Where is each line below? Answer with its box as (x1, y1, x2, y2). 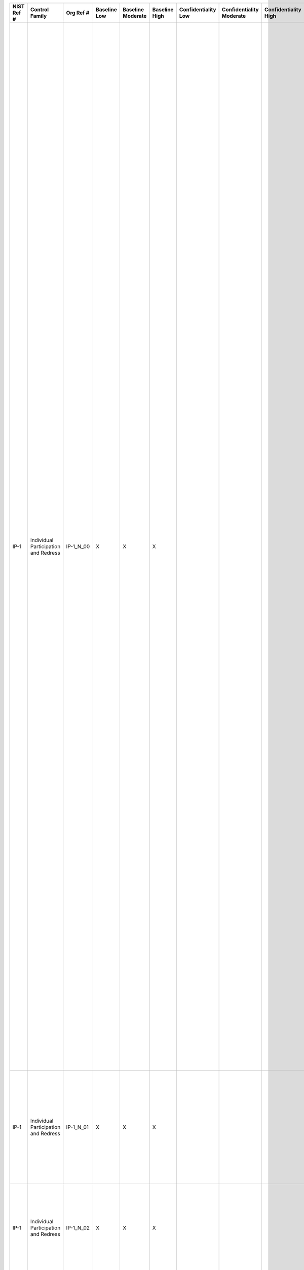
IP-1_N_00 (66, 543, 90, 550)
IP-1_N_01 (66, 1124, 89, 1130)
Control (30, 6, 49, 13)
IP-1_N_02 (66, 1224, 90, 1231)
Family (30, 13, 47, 19)
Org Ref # (66, 9, 90, 16)
